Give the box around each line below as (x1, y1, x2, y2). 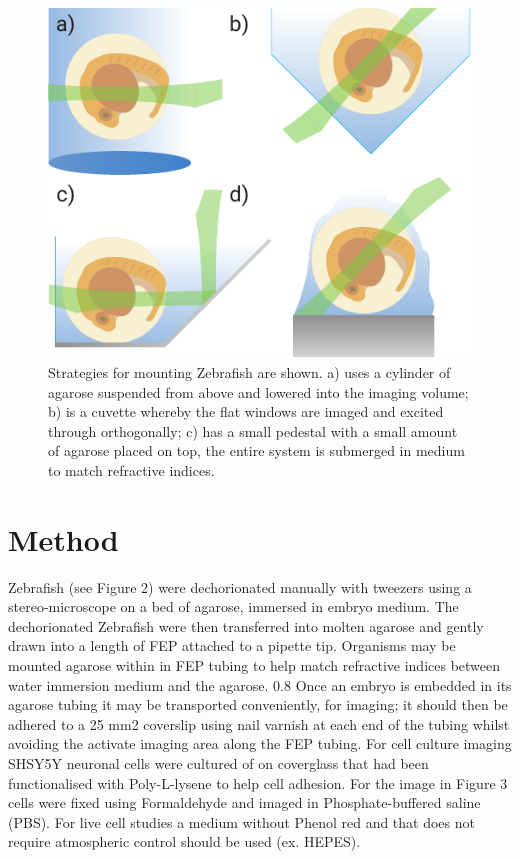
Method (8, 518, 119, 559)
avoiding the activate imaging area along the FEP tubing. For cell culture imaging (8, 733, 512, 754)
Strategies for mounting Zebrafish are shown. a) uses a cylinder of (48, 361, 451, 382)
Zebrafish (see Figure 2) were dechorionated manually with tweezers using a (8, 576, 472, 597)
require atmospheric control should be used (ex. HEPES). (8, 831, 361, 852)
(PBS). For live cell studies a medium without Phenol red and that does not (8, 811, 475, 832)
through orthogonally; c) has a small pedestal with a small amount (48, 420, 458, 441)
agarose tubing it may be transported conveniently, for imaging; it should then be (8, 694, 508, 715)
